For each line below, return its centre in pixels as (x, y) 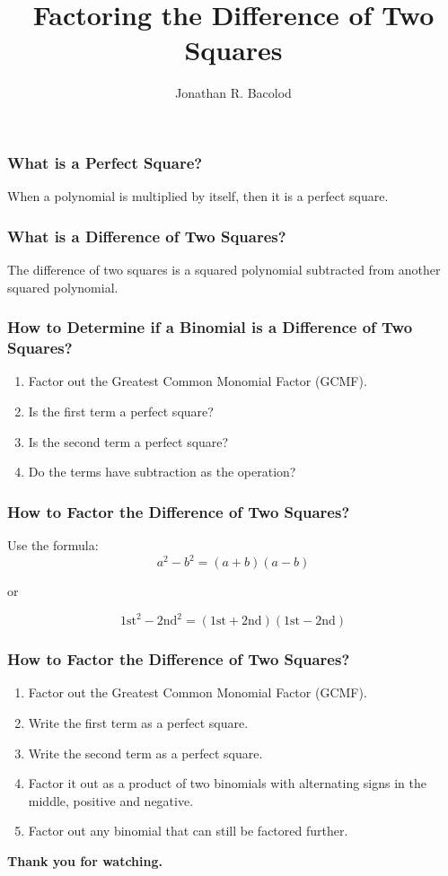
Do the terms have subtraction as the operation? (162, 472)
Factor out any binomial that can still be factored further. (188, 831)
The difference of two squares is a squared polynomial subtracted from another (224, 270)
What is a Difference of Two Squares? (147, 236)
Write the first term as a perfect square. (138, 722)
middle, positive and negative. (111, 800)
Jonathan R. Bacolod (233, 93)
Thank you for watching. (85, 860)
